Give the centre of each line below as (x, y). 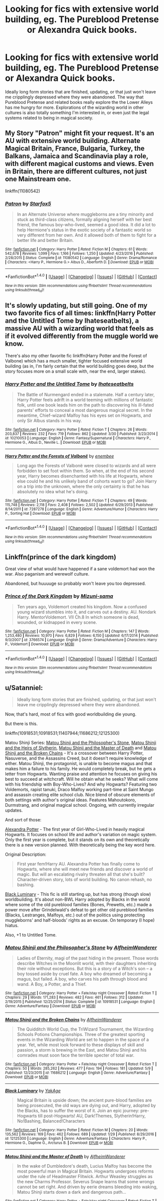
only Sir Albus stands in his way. (49, 421)
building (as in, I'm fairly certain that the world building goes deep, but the (80, 366)
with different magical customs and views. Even (80, 164)
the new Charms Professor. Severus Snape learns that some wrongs (86, 1182)
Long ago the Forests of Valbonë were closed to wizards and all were (86, 466)
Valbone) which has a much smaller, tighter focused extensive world (74, 360)
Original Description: (26, 854)
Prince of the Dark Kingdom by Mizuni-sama (59, 596)
